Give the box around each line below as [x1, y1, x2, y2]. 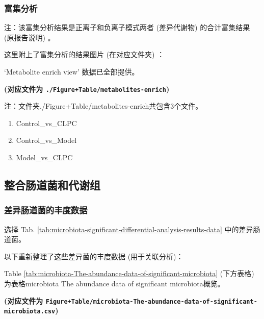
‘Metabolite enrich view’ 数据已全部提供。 [4, 66, 139, 77]
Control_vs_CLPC [16, 117, 77, 128]
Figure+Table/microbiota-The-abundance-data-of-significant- [45, 298, 257, 305]
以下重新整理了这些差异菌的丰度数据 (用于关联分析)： [4, 251, 183, 261]
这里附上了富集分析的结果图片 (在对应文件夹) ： [4, 49, 165, 60]
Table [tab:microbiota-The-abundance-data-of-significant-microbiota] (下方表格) [4, 268, 254, 279]
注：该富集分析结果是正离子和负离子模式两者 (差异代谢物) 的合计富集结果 [4, 22, 250, 33]
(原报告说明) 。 [4, 32, 55, 42]
